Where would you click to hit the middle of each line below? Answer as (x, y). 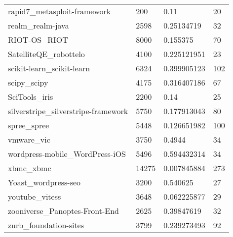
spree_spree (29, 125)
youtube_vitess (35, 196)
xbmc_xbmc (30, 168)
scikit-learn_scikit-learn (49, 68)
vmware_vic (29, 139)
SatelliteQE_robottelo (46, 54)
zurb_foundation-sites (46, 225)
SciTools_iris (31, 97)
